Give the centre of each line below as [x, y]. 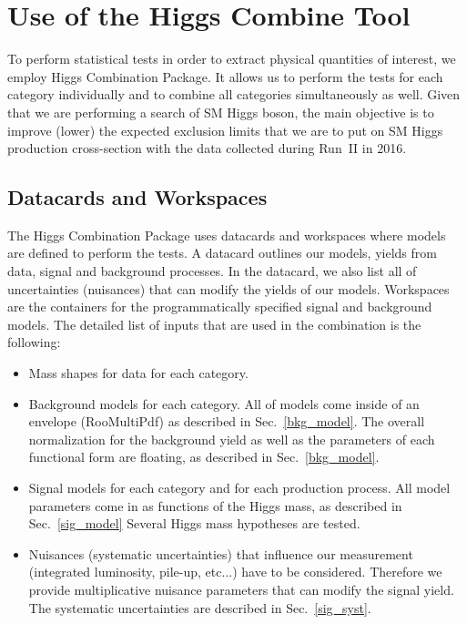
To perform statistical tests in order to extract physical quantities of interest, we [232, 59]
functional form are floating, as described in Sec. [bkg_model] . [204, 457]
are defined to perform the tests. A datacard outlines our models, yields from [222, 253]
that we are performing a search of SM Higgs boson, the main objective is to [221, 112]
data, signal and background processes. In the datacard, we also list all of [212, 271]
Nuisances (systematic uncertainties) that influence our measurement [221, 553]
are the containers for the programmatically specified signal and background [220, 307]
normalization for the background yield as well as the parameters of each [232, 439]
